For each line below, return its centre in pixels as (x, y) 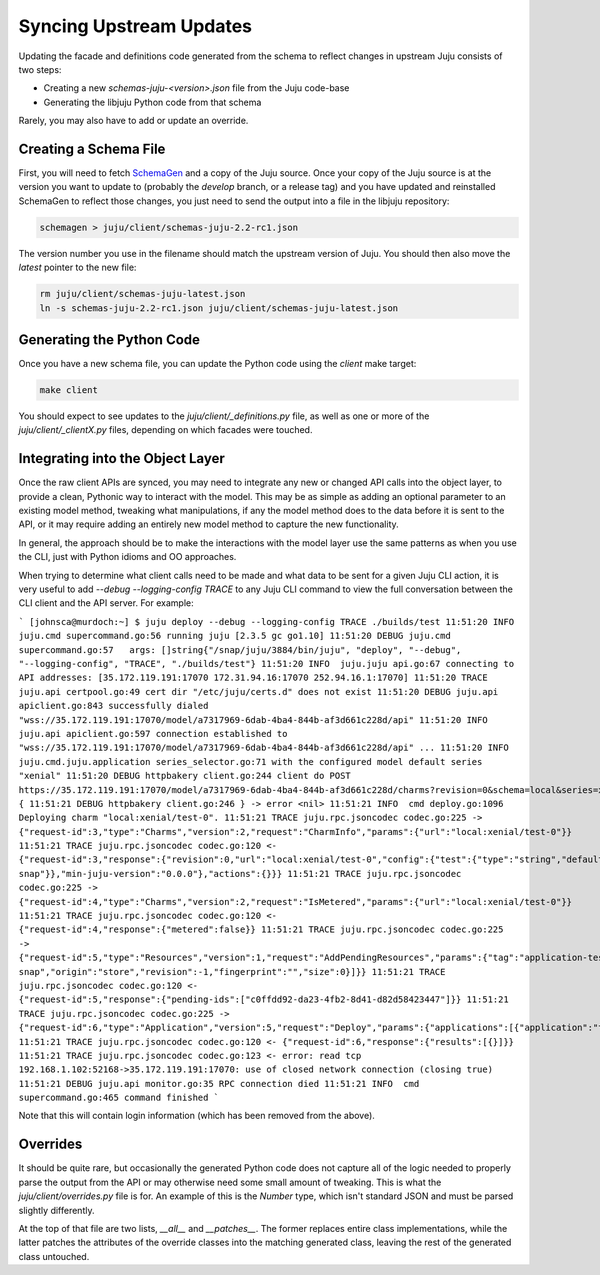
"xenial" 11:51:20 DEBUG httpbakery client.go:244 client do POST (185, 776)
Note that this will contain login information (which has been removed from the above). (196, 1116)
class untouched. (54, 1256)
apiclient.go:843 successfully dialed (113, 706)
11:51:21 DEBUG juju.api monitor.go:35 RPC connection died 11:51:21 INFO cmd (219, 1083)
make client (69, 390)
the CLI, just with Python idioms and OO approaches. (127, 557)
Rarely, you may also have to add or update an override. (133, 121)
